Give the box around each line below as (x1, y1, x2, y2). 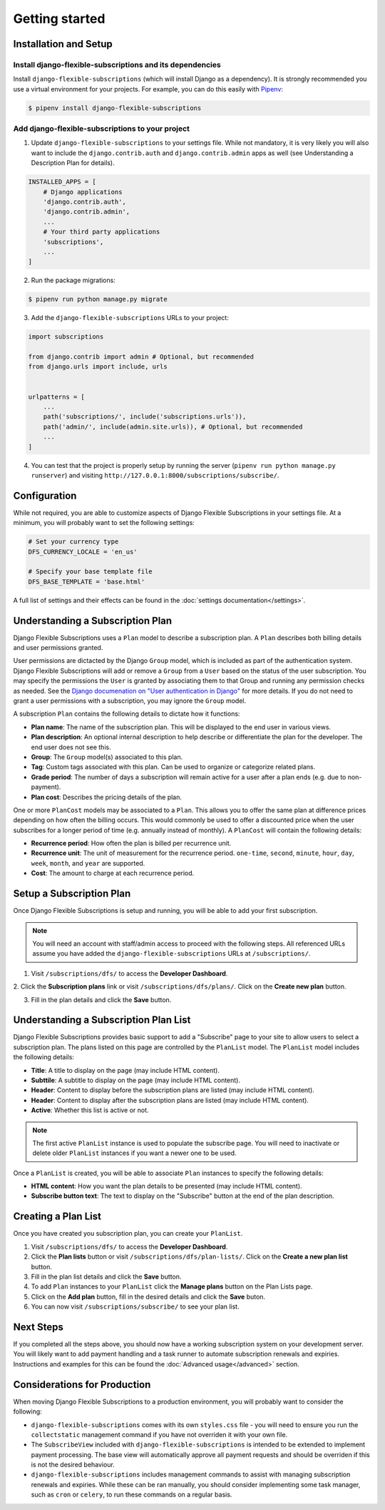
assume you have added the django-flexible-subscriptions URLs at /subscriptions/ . (32, 949, 311, 958)
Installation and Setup (13, 38, 113, 50)
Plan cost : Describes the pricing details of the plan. (31, 793, 182, 801)
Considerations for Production (13, 1379, 151, 1391)
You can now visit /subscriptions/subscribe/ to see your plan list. (31, 1302, 240, 1311)
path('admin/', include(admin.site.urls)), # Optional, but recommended (43, 422, 303, 431)
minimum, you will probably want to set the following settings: (13, 519, 195, 527)
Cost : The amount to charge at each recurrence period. (31, 869, 195, 878)
